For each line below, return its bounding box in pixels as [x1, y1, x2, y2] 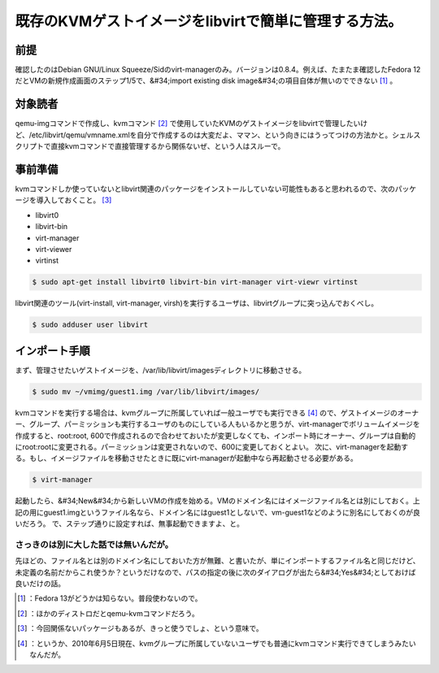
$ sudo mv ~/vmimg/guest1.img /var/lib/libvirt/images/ [32, 387, 260, 396]
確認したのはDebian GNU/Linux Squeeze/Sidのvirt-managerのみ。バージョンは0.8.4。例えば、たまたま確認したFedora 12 [15, 65, 421, 75]
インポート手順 [15, 344, 90, 358]
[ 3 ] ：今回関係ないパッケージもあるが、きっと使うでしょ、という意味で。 [17, 623, 263, 633]
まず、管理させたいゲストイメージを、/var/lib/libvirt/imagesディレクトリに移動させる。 [15, 365, 306, 375]
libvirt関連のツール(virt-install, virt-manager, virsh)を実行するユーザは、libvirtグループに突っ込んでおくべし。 [15, 298, 379, 308]
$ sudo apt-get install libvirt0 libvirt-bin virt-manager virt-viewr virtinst [32, 277, 359, 287]
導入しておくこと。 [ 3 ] [36, 195, 112, 205]
